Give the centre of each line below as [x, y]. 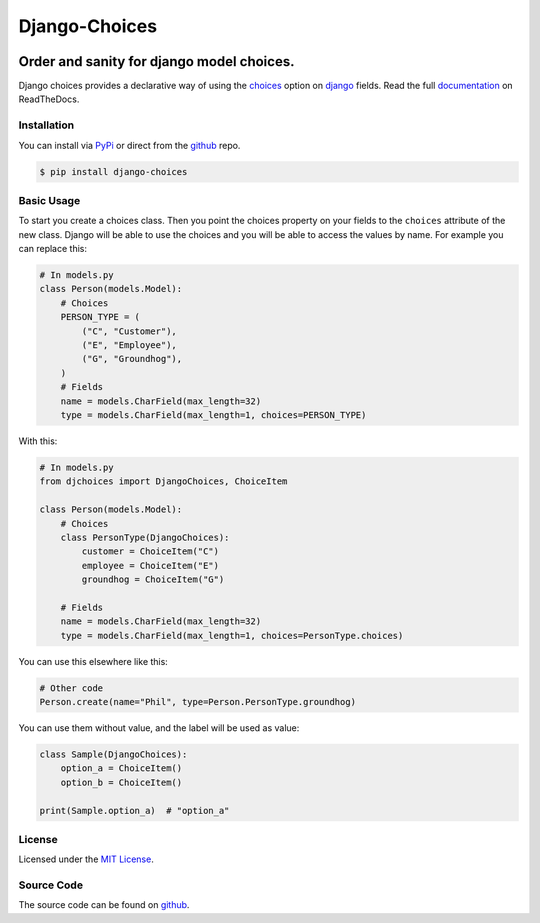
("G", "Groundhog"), [132, 359]
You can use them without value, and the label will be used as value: [159, 727]
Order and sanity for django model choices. [156, 61]
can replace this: [52, 249]
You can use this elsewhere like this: [93, 661]
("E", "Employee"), [129, 345]
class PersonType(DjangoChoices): [145, 537]
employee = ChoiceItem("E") [150, 565]
